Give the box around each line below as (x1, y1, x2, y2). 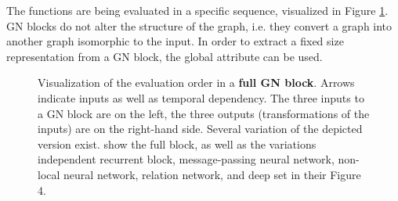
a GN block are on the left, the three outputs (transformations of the (38, 105, 370, 121)
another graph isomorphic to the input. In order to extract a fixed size (6, 33, 344, 49)
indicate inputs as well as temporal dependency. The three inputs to (38, 89, 364, 106)
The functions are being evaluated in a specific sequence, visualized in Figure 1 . (6, 2, 389, 18)
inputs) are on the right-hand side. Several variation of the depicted (38, 120, 363, 137)
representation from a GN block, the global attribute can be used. (6, 48, 323, 64)
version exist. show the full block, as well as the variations (38, 135, 317, 152)
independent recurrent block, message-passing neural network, (38, 151, 335, 167)
